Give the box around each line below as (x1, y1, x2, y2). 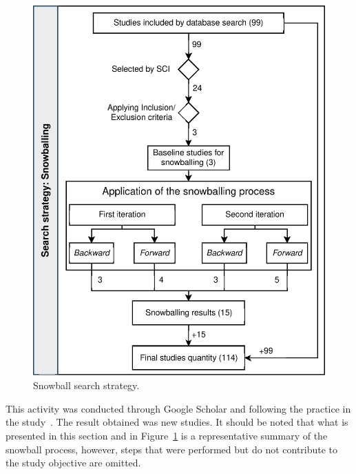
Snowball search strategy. (33, 378, 140, 393)
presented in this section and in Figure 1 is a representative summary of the (6, 428, 328, 443)
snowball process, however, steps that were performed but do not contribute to (6, 442, 338, 456)
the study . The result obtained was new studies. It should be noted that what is (6, 415, 348, 429)
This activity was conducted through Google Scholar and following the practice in (6, 401, 351, 415)
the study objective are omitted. (6, 455, 141, 470)
